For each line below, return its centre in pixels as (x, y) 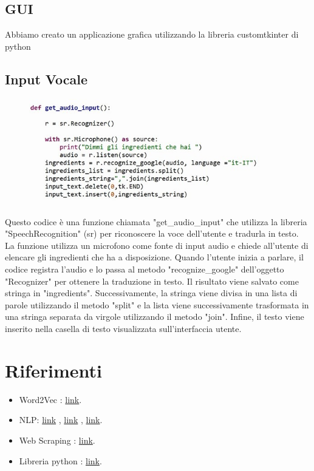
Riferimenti (53, 370)
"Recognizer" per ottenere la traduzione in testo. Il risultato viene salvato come (152, 281)
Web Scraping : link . (57, 440)
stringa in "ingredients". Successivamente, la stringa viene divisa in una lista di (151, 293)
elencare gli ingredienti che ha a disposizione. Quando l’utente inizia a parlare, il (154, 257)
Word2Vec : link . (50, 399)
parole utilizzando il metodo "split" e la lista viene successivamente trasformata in (157, 304)
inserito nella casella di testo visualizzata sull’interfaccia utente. (123, 329)
